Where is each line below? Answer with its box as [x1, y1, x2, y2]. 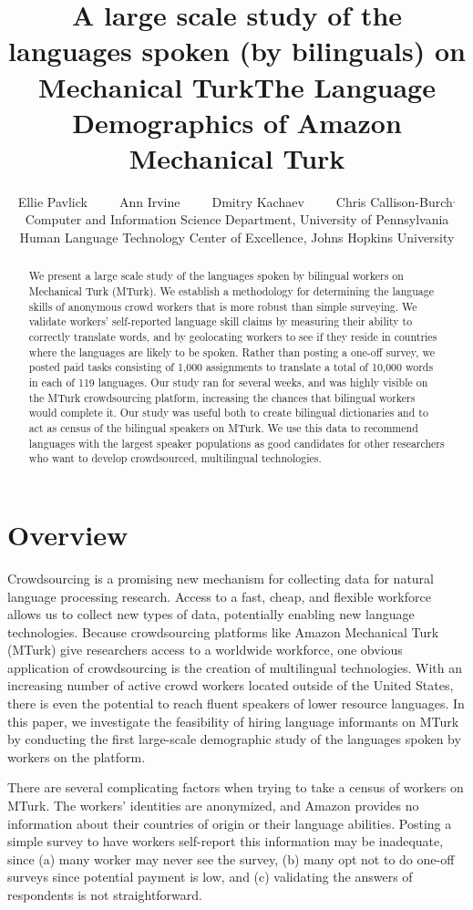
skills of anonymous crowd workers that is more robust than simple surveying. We [28, 298, 417, 314]
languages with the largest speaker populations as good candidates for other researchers [28, 435, 445, 450]
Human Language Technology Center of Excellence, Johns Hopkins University [19, 228, 455, 247]
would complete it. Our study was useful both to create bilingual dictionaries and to [28, 405, 428, 420]
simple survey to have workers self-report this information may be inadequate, [7, 832, 444, 851]
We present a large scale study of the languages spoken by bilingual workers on [28, 268, 404, 284]
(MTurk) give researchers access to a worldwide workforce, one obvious [7, 640, 403, 659]
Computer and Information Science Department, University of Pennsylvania [25, 210, 449, 229]
